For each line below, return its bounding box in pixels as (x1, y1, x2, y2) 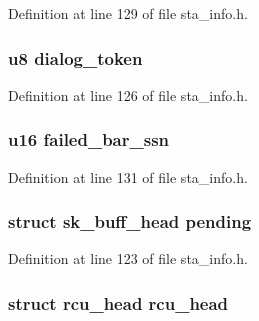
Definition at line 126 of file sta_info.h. (8, 84, 248, 105)
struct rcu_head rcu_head (8, 290, 229, 315)
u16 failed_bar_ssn (8, 127, 170, 152)
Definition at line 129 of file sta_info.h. (8, 3, 248, 23)
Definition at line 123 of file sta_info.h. (8, 248, 248, 269)
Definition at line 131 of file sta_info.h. (8, 166, 248, 187)
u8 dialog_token (8, 45, 143, 70)
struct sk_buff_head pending (8, 209, 252, 234)
